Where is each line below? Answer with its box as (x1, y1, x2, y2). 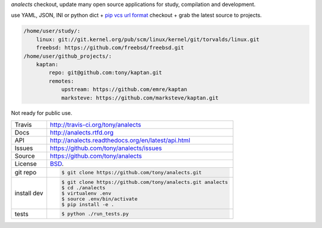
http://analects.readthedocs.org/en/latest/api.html (49, 136, 190, 144)
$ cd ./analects (61, 185, 106, 190)
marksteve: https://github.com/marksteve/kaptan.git (61, 94, 219, 101)
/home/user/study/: (23, 27, 80, 35)
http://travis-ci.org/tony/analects (49, 120, 141, 129)
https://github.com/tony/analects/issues (49, 143, 162, 152)
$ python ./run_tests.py (61, 211, 129, 217)
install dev (14, 189, 44, 198)
